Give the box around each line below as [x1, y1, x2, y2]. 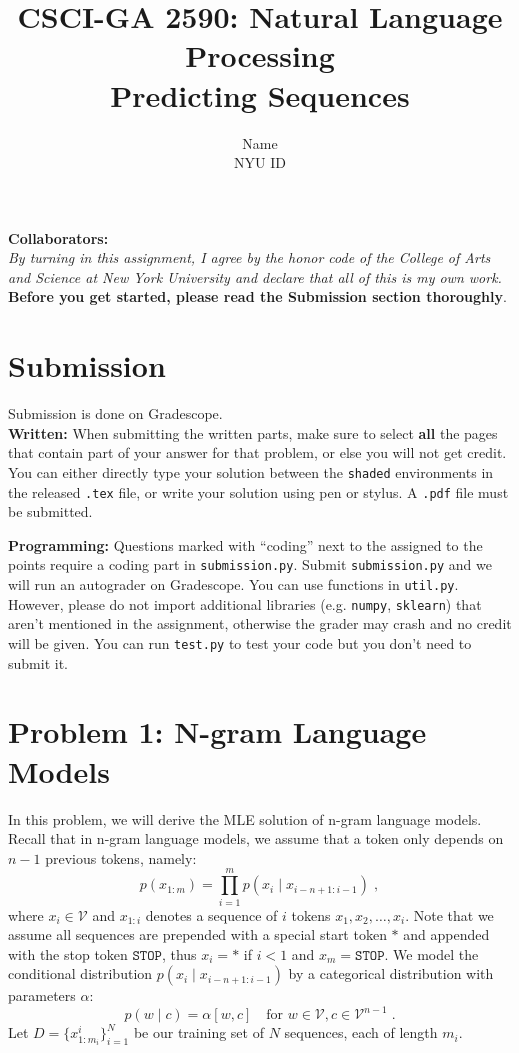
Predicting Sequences [110, 74, 410, 115]
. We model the [384, 943, 479, 964]
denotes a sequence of [145, 904, 278, 925]
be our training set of [133, 1022, 264, 1043]
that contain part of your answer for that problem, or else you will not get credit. [8, 442, 507, 463]
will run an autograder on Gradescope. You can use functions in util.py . [8, 574, 459, 595]
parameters [8, 985, 76, 1006]
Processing [185, 35, 335, 76]
